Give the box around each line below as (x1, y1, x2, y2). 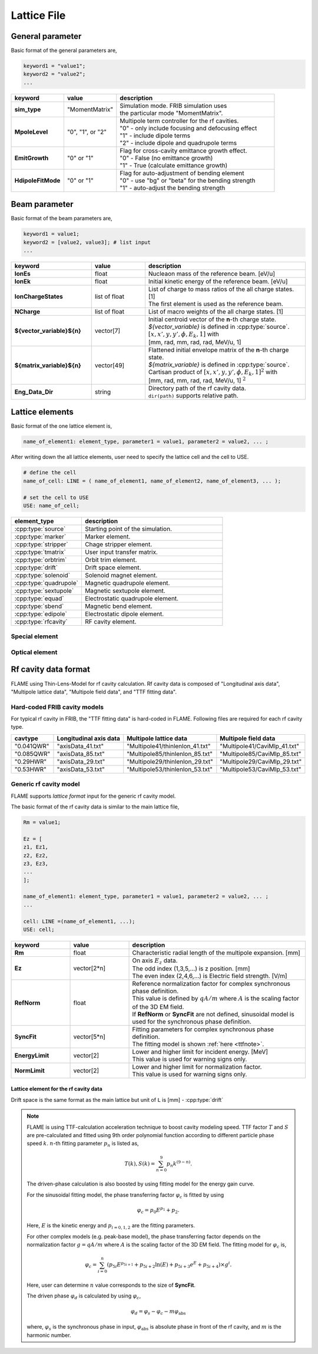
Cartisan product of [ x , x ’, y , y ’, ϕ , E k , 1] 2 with (148, 367, 278, 377)
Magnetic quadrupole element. (84, 579, 170, 587)
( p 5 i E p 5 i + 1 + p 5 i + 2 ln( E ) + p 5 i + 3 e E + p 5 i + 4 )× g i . (107, 1260, 232, 1270)
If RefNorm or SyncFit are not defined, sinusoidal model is (132, 1010, 294, 1018)
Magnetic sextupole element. (84, 586, 166, 595)
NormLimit (14, 1066, 45, 1075)
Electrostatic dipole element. (84, 610, 164, 618)
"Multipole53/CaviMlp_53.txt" (220, 765, 302, 773)
